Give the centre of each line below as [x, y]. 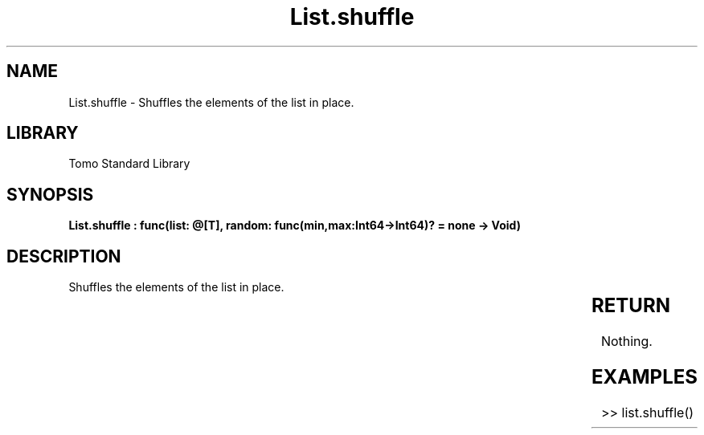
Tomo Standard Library [129, 164]
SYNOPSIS [50, 194]
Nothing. [626, 341]
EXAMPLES [645, 376]
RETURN [631, 306]
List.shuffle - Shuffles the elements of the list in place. [211, 102]
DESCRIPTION [64, 256]
